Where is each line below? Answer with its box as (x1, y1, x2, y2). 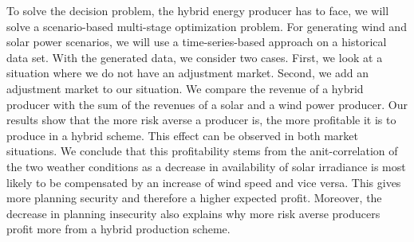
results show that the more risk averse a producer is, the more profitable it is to (6, 111, 396, 128)
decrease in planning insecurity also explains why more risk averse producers (6, 205, 380, 221)
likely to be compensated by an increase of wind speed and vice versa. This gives (6, 174, 401, 190)
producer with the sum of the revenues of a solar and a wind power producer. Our (6, 96, 408, 112)
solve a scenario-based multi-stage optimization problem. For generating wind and (6, 18, 407, 34)
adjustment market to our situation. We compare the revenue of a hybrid (6, 80, 364, 96)
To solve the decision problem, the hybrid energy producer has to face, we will (6, 2, 389, 18)
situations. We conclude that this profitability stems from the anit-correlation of (6, 142, 398, 159)
